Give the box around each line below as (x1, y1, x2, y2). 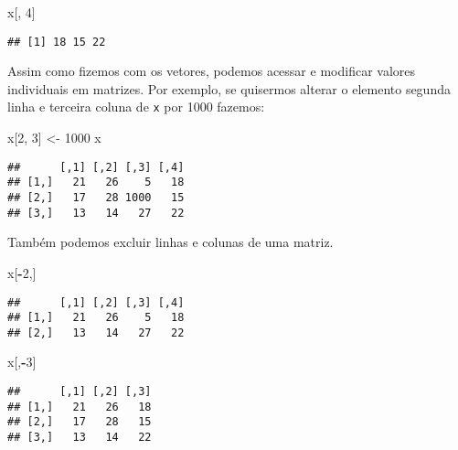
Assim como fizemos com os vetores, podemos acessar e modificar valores (7, 61, 415, 80)
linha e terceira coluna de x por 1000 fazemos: (7, 97, 265, 116)
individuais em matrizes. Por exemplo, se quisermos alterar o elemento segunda (7, 79, 451, 98)
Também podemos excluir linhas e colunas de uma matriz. (7, 232, 334, 252)
